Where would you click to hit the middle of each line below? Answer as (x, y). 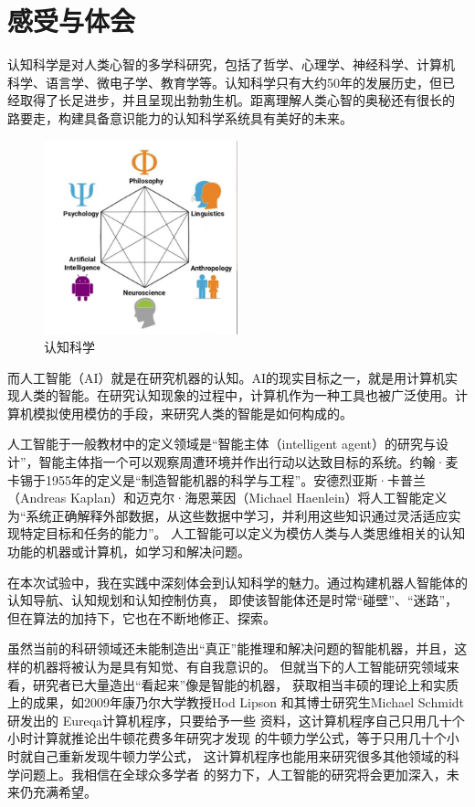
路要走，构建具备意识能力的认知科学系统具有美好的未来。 (180, 117)
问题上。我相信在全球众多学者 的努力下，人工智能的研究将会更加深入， (233, 774)
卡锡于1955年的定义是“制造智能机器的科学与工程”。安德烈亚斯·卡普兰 (217, 479)
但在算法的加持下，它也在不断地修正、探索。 (142, 617)
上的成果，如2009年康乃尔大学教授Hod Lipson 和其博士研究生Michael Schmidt (236, 702)
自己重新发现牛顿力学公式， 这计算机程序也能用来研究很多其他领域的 (239, 755)
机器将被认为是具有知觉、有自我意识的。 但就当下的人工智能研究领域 (239, 666)
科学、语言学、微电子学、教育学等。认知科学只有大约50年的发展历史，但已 (231, 82)
